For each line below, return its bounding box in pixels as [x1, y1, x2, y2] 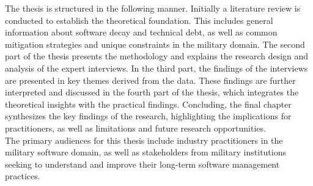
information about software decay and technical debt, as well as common [5, 26, 278, 39]
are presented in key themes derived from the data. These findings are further [5, 73, 296, 86]
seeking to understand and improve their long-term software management [5, 157, 280, 170]
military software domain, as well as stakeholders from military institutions [5, 146, 287, 158]
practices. [5, 169, 40, 182]
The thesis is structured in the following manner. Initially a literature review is [5, 2, 301, 14]
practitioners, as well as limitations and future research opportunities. [5, 121, 266, 134]
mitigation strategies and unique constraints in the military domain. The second [5, 37, 305, 50]
